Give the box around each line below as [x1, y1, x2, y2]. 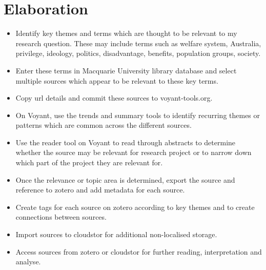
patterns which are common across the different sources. [15, 120, 192, 130]
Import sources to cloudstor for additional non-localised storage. [15, 229, 217, 240]
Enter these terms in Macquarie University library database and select [15, 65, 237, 75]
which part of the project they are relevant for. [15, 157, 163, 168]
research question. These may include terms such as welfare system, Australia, [15, 37, 261, 48]
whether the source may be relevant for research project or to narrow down [15, 147, 252, 158]
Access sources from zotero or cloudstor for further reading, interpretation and [15, 246, 262, 257]
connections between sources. [15, 211, 107, 222]
